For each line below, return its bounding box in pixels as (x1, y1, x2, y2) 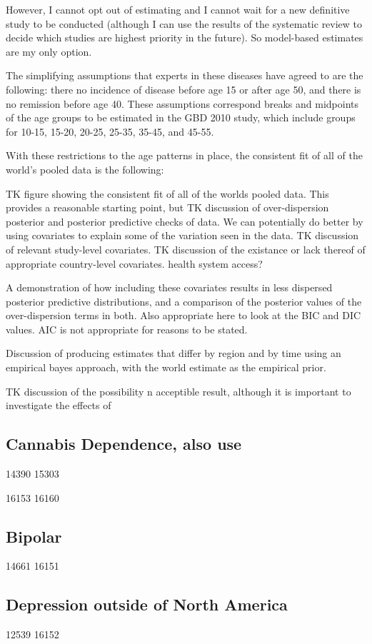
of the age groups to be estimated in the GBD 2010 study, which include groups (6, 110, 356, 125)
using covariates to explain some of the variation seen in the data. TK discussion (6, 228, 359, 243)
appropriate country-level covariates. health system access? (6, 256, 263, 271)
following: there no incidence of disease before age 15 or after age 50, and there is (6, 81, 361, 96)
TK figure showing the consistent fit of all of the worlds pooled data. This (6, 186, 329, 201)
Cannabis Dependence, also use (6, 433, 242, 455)
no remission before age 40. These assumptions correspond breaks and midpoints (6, 96, 358, 111)
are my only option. (6, 44, 92, 59)
